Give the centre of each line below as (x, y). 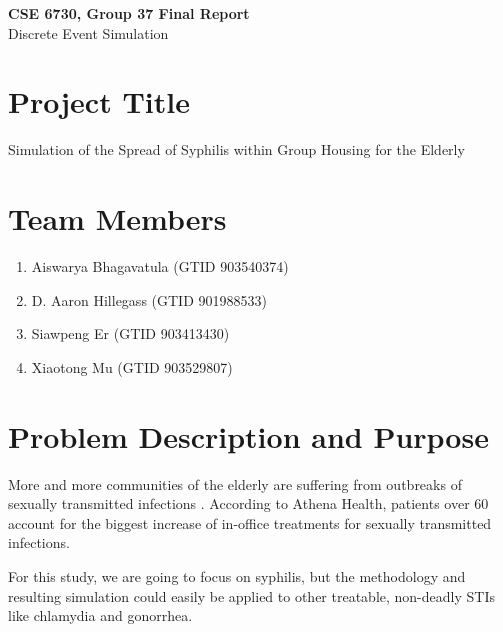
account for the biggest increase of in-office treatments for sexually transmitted (250, 522)
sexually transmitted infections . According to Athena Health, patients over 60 (248, 503)
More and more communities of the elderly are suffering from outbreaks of (235, 483)
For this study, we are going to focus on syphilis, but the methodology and (237, 575)
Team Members (117, 218)
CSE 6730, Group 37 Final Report (129, 13)
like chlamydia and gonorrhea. (100, 615)
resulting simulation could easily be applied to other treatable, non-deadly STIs (251, 595)
